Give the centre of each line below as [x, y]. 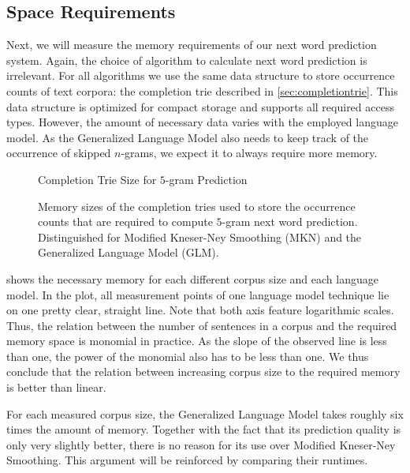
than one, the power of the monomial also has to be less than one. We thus [188, 356]
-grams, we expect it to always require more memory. [249, 153]
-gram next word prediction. [290, 221]
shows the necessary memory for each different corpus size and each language [192, 278]
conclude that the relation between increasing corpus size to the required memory [203, 372]
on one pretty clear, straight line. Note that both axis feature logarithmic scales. [200, 310]
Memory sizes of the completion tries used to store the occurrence [197, 206]
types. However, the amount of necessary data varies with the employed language [202, 122]
